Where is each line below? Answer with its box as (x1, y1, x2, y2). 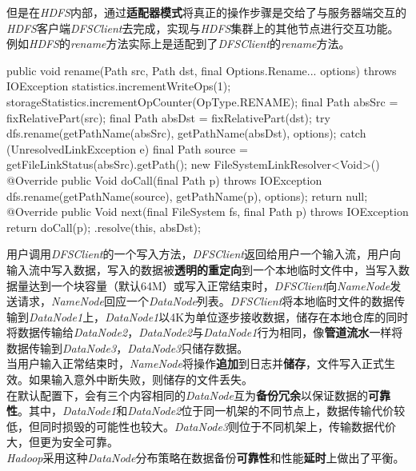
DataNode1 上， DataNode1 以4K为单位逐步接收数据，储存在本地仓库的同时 (29, 308, 409, 325)
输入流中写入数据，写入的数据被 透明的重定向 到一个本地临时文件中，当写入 (6, 261, 398, 277)
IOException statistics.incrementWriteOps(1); (6, 78, 231, 94)
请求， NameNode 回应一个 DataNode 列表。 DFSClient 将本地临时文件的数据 (17, 293, 394, 309)
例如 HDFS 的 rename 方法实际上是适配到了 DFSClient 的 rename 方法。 (6, 35, 350, 52)
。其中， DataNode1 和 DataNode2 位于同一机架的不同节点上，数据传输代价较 (18, 402, 406, 419)
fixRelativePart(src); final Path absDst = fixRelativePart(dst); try (6, 109, 330, 126)
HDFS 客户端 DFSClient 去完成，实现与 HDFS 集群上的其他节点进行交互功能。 (6, 19, 399, 36)
